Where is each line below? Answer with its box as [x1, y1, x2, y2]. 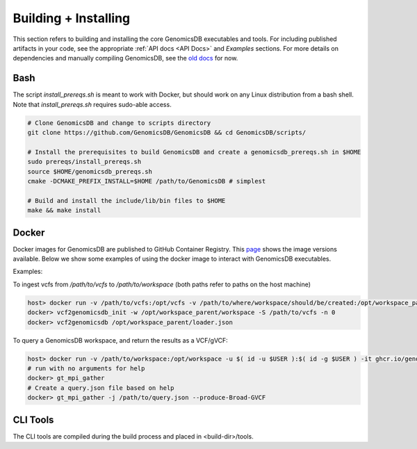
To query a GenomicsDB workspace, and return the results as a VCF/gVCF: [13, 336, 229, 344]
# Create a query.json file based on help [27, 384, 174, 392]
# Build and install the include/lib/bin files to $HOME [27, 197, 226, 204]
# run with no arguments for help [27, 364, 145, 372]
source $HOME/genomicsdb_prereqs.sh [27, 168, 153, 175]
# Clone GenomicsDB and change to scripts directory [27, 119, 211, 126]
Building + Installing [13, 10, 131, 26]
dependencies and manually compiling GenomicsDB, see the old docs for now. [13, 54, 238, 63]
